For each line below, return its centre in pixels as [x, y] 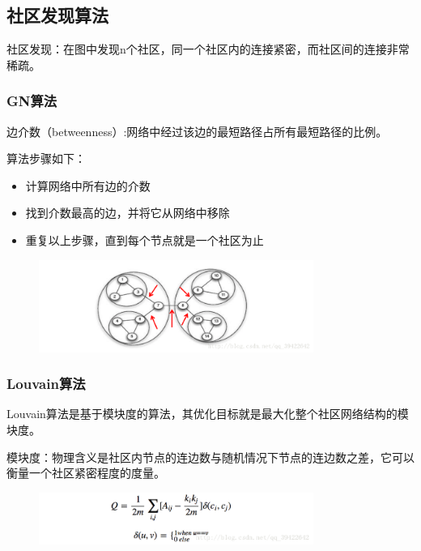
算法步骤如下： [46, 158]
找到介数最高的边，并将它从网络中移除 [128, 213]
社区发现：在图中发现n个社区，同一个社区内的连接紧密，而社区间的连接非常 [208, 49]
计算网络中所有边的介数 [88, 185]
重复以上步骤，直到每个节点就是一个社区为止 [145, 239]
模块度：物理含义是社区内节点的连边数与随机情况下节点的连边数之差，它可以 [210, 457]
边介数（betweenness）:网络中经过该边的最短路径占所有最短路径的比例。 [197, 131]
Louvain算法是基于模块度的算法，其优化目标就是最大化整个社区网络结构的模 [208, 414]
